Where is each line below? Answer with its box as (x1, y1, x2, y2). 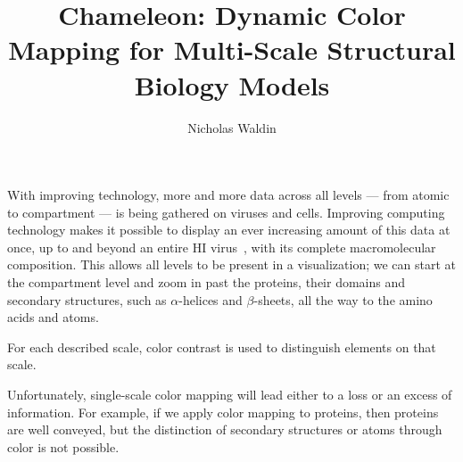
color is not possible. (7, 437, 120, 456)
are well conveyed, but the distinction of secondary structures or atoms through (7, 420, 442, 439)
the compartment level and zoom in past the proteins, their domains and (7, 273, 406, 292)
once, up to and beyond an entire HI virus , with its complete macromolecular (7, 237, 436, 256)
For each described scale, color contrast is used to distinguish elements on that (7, 337, 436, 356)
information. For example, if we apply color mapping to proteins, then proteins (7, 402, 439, 421)
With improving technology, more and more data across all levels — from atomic (7, 186, 450, 204)
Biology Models (134, 66, 330, 103)
